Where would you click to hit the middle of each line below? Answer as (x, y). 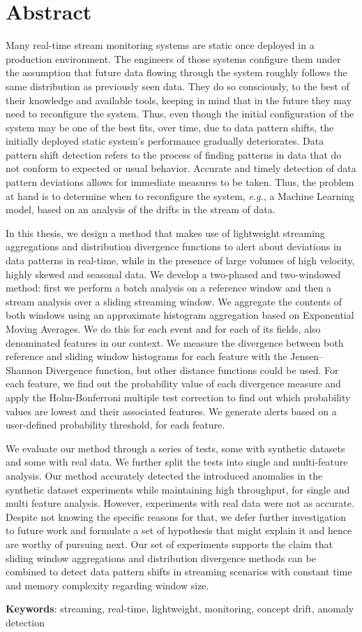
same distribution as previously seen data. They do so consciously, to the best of (178, 86)
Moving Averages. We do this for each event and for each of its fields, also (163, 329)
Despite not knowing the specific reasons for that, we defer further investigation (176, 516)
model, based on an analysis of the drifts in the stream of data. (141, 209)
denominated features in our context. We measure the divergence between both (175, 342)
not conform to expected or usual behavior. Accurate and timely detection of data (181, 168)
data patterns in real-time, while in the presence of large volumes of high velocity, (180, 260)
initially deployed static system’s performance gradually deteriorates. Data (165, 141)
